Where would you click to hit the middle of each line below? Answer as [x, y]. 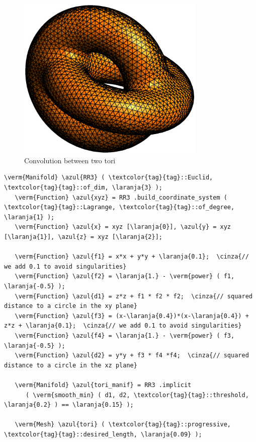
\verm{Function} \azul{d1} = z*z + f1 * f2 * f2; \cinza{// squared [134, 296]
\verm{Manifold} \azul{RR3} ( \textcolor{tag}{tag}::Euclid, [109, 178]
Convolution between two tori [70, 160]
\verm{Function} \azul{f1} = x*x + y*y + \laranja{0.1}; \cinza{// [132, 257]
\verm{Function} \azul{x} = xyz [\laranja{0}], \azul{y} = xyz [123, 227]
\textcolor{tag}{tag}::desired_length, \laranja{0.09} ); [103, 434]
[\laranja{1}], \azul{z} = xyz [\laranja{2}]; [83, 237]
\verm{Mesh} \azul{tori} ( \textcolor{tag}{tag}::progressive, [123, 425]
